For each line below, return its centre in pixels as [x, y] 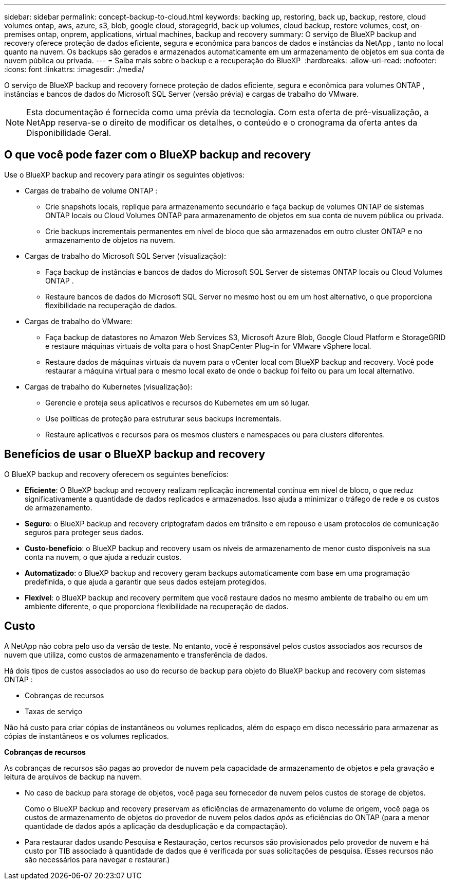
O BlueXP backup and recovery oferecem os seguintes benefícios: [117, 474]
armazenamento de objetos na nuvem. [110, 240]
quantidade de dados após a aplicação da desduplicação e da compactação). [156, 826]
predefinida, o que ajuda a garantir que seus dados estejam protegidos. [146, 581]
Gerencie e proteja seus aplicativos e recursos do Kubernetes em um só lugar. [177, 402]
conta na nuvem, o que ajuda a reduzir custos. [103, 557]
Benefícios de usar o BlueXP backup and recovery [135, 454]
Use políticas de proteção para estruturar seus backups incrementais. [163, 418]
